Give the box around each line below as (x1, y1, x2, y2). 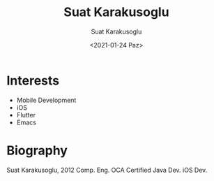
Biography (6, 143, 68, 158)
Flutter (16, 110, 36, 119)
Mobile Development (16, 96, 77, 104)
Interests (6, 73, 60, 88)
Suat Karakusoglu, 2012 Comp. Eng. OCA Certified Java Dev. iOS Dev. (6, 166, 208, 174)
